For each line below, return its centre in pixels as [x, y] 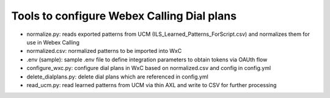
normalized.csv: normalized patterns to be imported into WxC [104, 51]
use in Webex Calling [53, 42]
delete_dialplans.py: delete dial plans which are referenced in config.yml [118, 77]
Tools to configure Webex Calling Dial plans [124, 16]
